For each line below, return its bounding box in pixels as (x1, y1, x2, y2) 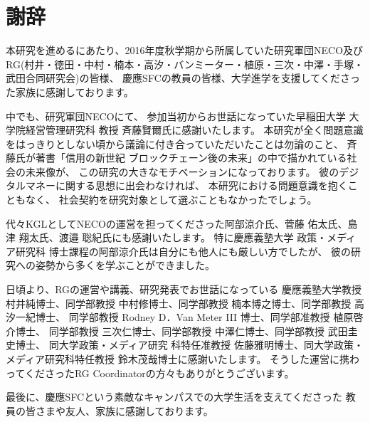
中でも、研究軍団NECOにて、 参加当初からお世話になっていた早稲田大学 (6, 108, 346, 123)
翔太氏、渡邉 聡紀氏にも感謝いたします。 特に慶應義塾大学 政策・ (18, 230, 327, 245)
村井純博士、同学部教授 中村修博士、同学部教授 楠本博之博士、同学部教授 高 (6, 295, 364, 310)
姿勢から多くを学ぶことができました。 (35, 258, 215, 273)
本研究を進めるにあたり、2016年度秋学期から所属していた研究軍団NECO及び (6, 43, 364, 58)
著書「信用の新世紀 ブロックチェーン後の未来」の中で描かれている (35, 150, 347, 165)
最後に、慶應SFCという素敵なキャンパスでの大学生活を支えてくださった (6, 389, 343, 404)
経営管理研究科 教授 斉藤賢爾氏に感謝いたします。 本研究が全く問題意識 (25, 122, 364, 137)
